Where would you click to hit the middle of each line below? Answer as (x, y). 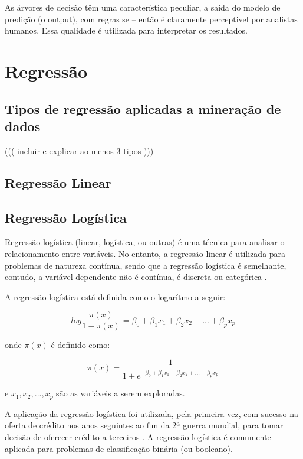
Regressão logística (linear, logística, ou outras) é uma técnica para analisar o (145, 242)
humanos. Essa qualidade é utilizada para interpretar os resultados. (126, 30)
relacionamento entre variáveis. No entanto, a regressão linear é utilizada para (145, 253)
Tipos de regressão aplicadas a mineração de (143, 108)
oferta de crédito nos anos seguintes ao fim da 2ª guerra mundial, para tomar (144, 425)
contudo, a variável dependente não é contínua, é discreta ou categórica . (136, 277)
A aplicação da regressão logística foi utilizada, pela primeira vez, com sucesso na (151, 413)
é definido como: (80, 345)
